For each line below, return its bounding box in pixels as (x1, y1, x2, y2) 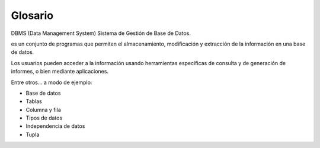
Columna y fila (25, 106, 62, 113)
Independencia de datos (25, 123, 85, 130)
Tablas (25, 98, 43, 105)
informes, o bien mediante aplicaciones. (11, 68, 109, 75)
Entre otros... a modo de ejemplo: (11, 79, 92, 86)
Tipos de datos (25, 114, 63, 121)
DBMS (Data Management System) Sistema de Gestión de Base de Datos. (11, 30, 191, 37)
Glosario (11, 9, 53, 22)
